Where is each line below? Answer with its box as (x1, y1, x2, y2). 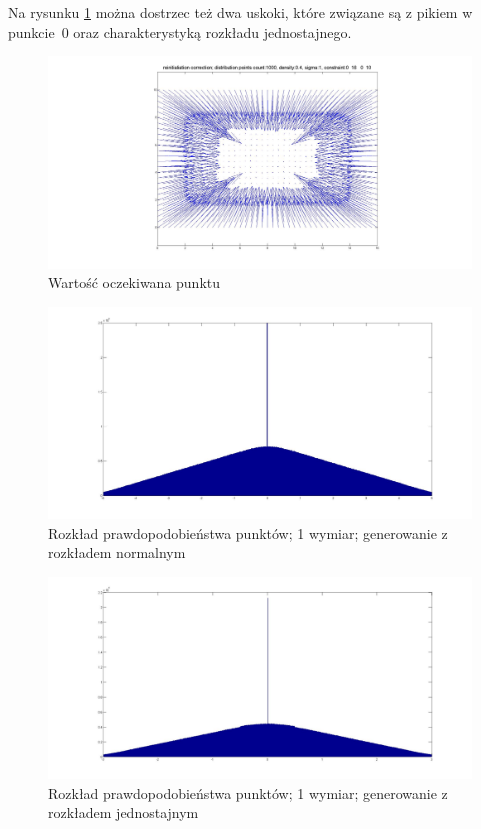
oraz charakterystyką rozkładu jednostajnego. (73, 21, 352, 42)
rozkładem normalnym (48, 542, 186, 563)
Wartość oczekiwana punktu (48, 272, 221, 293)
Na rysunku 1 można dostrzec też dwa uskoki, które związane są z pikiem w (8, 2, 473, 22)
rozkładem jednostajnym (48, 802, 199, 823)
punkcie (8, 21, 55, 42)
